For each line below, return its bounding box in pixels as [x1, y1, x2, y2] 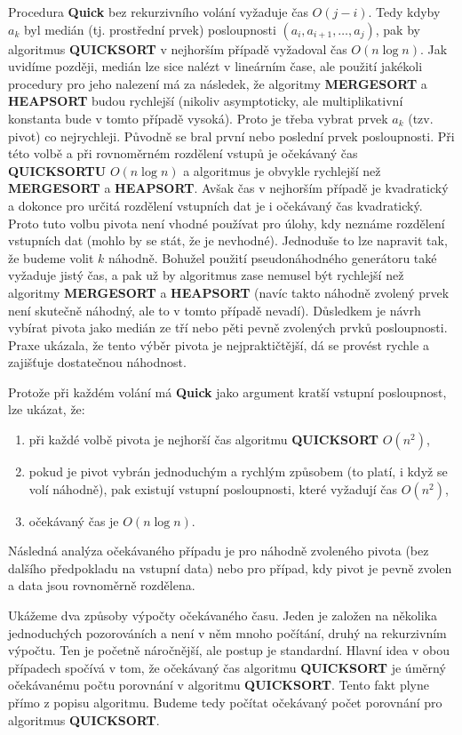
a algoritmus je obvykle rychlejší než [183, 161, 381, 180]
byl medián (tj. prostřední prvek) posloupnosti [23, 20, 276, 38]
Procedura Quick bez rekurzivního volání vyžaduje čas [8, 3, 308, 20]
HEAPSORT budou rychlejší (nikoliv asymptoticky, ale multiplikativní [8, 92, 403, 110]
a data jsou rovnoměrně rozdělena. [8, 576, 195, 595]
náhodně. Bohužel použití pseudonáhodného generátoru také [108, 248, 437, 267]
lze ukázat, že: [8, 400, 85, 419]
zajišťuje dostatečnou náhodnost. [8, 353, 187, 371]
